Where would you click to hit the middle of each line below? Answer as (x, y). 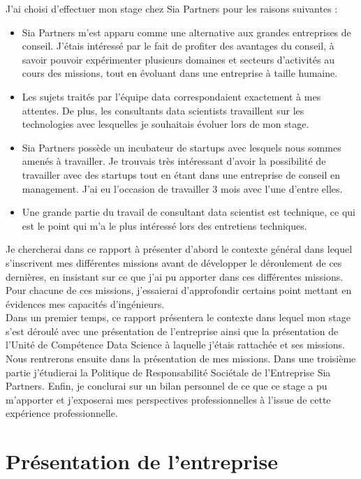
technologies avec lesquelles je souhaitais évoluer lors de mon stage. (165, 124)
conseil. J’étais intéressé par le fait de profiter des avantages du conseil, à (178, 46)
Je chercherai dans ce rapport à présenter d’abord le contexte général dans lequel (179, 249)
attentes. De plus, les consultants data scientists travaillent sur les (163, 110)
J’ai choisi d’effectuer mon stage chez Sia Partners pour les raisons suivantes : (172, 8)
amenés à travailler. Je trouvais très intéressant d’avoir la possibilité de (174, 161)
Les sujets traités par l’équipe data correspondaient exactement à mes (171, 96)
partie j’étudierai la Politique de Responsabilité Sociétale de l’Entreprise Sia (168, 372)
